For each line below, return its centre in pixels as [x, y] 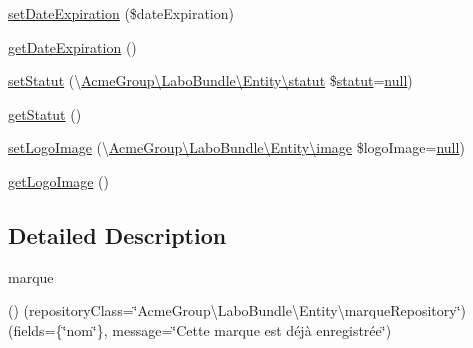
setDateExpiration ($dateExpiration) [121, 13]
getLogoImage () [58, 180]
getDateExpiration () [72, 46]
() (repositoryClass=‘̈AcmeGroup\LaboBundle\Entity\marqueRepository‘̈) [237, 310]
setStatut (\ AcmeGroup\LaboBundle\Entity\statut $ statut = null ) [210, 80]
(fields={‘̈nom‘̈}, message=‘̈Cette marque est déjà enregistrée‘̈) [200, 329]
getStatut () [45, 113]
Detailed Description [117, 234]
